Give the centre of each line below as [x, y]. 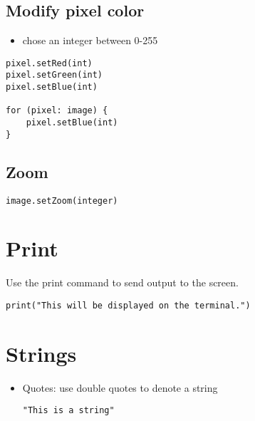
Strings [41, 353]
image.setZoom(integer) [62, 201]
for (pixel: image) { [57, 111]
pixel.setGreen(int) [54, 75]
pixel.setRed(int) [49, 63]
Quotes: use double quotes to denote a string [120, 387]
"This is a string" [68, 411]
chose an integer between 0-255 [90, 40]
